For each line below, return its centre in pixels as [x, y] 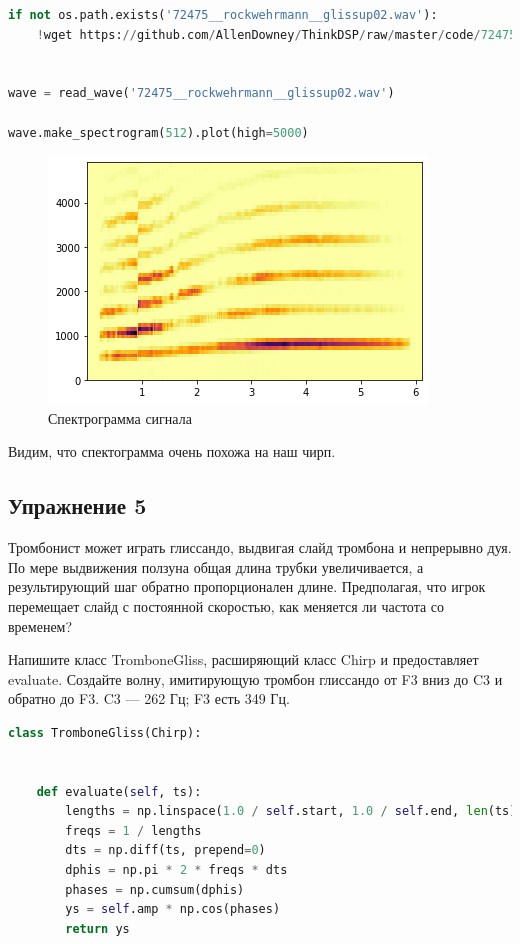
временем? [40, 625]
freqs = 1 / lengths [133, 830]
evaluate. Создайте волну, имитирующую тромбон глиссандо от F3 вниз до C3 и [255, 678]
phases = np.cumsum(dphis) [155, 889]
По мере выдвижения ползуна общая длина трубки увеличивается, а [216, 566]
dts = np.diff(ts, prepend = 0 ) [165, 850]
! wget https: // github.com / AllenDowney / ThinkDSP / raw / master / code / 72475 [276, 34]
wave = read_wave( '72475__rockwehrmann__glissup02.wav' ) [201, 93]
